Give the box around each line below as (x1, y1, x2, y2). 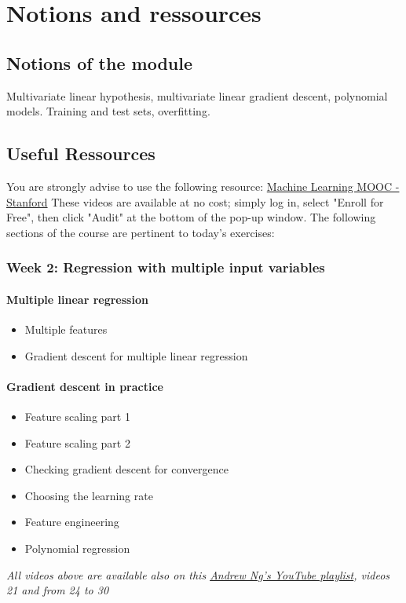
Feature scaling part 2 (24, 434, 130, 451)
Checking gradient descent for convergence (24, 461, 229, 477)
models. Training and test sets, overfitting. (6, 103, 210, 119)
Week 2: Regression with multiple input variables (6, 258, 325, 277)
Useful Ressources (6, 141, 155, 166)
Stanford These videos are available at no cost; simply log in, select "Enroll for (6, 193, 384, 210)
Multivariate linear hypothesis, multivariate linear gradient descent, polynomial (6, 87, 388, 104)
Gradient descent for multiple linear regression (24, 347, 248, 364)
